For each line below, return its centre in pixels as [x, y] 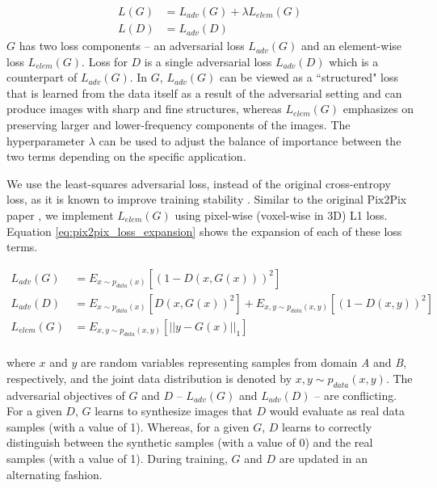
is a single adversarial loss [208, 61]
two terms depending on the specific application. [126, 156]
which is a [354, 61]
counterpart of [42, 77]
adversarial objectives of [66, 395]
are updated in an [324, 459]
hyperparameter [46, 140]
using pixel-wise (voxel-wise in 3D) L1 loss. [281, 215]
